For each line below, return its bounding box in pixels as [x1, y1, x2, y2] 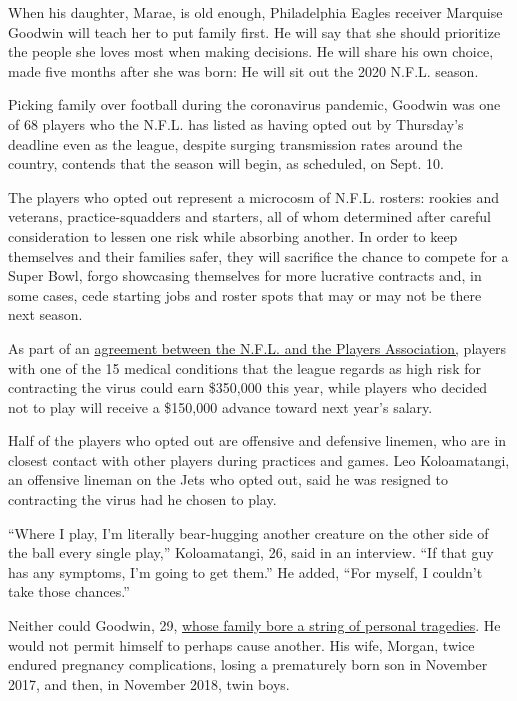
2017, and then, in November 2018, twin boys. [8, 673, 290, 694]
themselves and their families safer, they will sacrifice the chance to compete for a [8, 245, 509, 266]
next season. [8, 304, 83, 325]
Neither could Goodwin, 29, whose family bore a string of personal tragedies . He [8, 615, 501, 636]
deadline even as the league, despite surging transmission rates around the [8, 133, 463, 154]
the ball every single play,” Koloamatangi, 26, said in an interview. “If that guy [8, 542, 494, 563]
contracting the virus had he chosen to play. [8, 489, 277, 510]
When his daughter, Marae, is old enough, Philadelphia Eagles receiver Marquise [8, 2, 503, 22]
